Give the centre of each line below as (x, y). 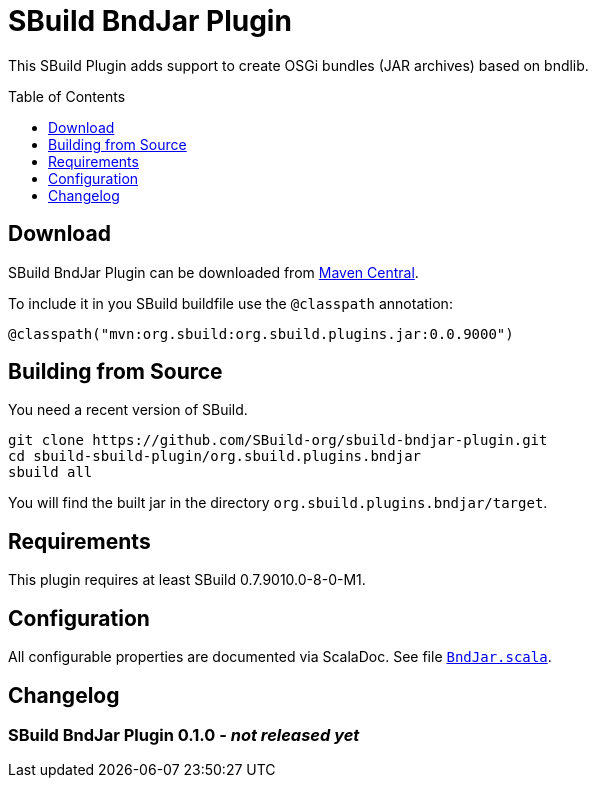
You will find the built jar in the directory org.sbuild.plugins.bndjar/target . (278, 503)
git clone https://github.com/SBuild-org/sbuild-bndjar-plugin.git (278, 440)
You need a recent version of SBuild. (128, 410)
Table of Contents (67, 96)
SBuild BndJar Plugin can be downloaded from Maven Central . (213, 272)
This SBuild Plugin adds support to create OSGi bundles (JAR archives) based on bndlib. (298, 65)
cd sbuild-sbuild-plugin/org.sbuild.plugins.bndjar (215, 456)
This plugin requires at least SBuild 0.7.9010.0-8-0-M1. (187, 580)
